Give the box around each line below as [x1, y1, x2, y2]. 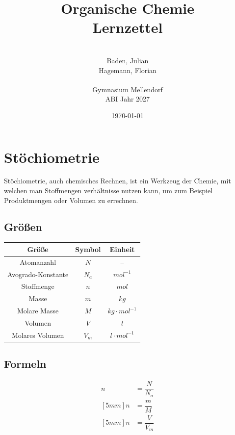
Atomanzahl [20, 256, 56, 267]
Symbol [75, 244, 101, 254]
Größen [4, 219, 43, 234]
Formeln [4, 356, 47, 371]
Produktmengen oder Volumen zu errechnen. [4, 195, 138, 205]
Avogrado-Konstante [7, 269, 69, 279]
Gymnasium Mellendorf [92, 84, 163, 94]
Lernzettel [92, 17, 163, 37]
